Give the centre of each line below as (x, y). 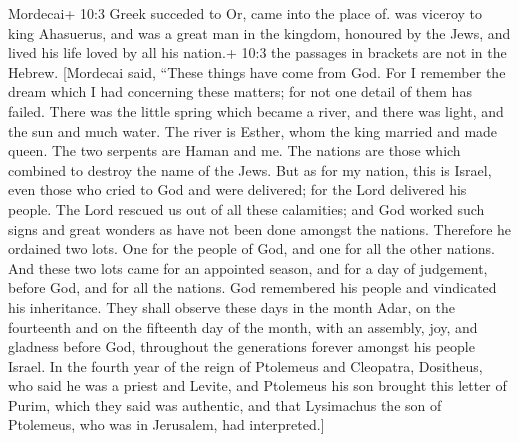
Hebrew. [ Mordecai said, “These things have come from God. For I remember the (257, 71)
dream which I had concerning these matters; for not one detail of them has (240, 91)
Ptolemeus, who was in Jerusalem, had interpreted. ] (166, 424)
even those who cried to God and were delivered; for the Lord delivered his (237, 189)
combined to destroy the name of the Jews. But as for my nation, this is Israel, (250, 169)
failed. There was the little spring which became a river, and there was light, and (256, 110)
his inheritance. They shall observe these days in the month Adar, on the (231, 306)
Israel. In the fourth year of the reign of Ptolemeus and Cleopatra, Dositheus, (245, 365)
